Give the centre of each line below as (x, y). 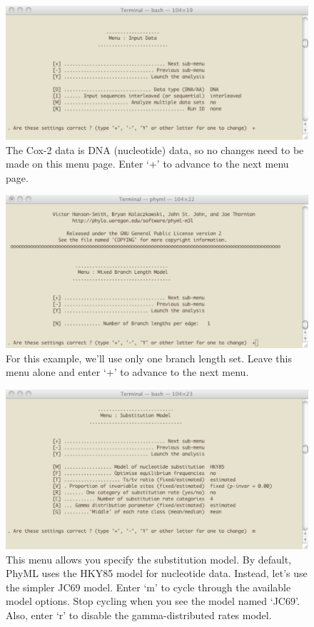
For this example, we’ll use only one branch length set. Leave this (149, 358)
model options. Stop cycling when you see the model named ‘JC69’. (153, 601)
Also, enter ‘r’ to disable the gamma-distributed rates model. (139, 615)
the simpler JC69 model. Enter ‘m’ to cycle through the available (148, 587)
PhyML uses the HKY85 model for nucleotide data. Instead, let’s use (157, 573)
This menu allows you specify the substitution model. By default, (148, 559)
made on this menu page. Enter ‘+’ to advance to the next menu (147, 164)
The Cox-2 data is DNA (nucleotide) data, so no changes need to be (155, 149)
